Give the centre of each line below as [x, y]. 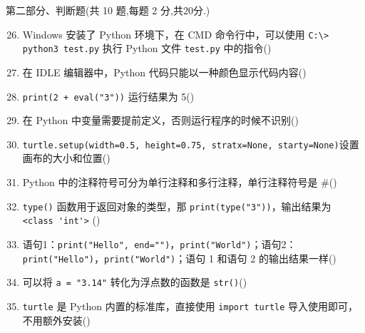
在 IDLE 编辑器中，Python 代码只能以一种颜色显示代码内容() [164, 72]
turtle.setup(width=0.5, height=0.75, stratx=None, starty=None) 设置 [191, 144]
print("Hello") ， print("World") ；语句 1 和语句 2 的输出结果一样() [179, 258]
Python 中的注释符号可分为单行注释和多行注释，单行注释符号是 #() [180, 182]
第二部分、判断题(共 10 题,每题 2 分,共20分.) [108, 10]
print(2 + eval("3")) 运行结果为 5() [108, 96]
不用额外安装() [56, 320]
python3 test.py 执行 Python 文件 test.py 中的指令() [147, 48]
